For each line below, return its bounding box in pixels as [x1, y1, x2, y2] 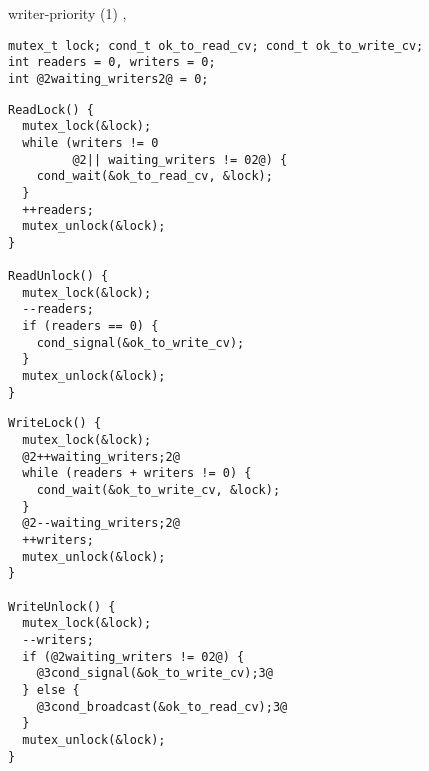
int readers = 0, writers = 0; [8, 55, 216, 70]
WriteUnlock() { [8, 599, 116, 614]
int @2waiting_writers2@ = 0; [8, 71, 209, 86]
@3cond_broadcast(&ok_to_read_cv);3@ [36, 699, 288, 714]
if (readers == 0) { [22, 319, 159, 334]
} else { [22, 682, 80, 697]
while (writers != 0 [22, 135, 159, 150]
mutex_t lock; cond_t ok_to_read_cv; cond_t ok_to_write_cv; [8, 38, 424, 53]
